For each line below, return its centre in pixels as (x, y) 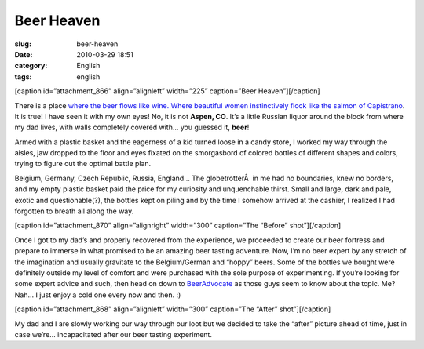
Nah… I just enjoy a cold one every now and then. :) (98, 295)
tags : (23, 76)
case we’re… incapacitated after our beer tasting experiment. (113, 334)
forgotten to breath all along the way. (74, 211)
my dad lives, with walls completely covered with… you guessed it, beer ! (132, 127)
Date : (24, 54)
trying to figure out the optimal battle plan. (83, 164)
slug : (23, 44)
